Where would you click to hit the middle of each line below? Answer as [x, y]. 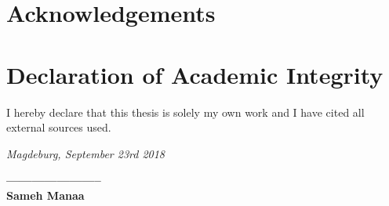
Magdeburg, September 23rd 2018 [86, 153]
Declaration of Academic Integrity [195, 74]
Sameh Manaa [45, 195]
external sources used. [59, 127]
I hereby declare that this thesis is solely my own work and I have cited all [185, 112]
